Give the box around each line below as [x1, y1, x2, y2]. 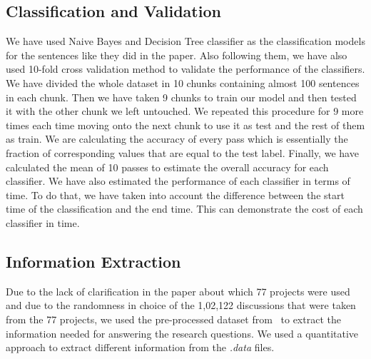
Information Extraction [6, 250, 181, 272]
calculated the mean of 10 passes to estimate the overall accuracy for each [6, 159, 329, 174]
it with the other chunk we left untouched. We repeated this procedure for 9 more [6, 103, 364, 118]
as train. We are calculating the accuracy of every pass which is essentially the [6, 131, 348, 146]
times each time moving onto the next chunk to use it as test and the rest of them [6, 117, 365, 132]
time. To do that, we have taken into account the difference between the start [6, 187, 345, 202]
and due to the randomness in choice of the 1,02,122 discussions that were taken [6, 298, 356, 313]
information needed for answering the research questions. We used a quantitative [6, 325, 359, 340]
